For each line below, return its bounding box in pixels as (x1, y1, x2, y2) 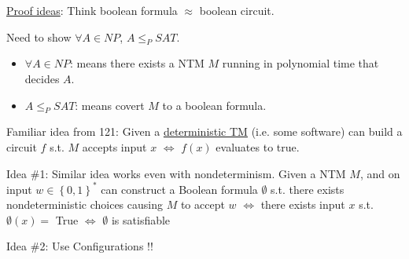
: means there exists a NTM (69, 55, 204, 71)
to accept (180, 196, 225, 213)
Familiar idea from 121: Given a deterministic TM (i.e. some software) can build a (6, 123, 403, 140)
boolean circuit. (199, 2, 275, 18)
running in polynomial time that (222, 55, 379, 71)
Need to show (6, 28, 72, 45)
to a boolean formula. (162, 97, 267, 113)
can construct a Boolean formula (101, 181, 258, 197)
